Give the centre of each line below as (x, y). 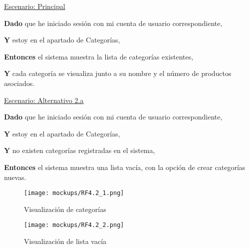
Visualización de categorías (65, 209)
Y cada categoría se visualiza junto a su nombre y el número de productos (118, 73)
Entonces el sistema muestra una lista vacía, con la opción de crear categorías (125, 167)
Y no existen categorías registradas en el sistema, (80, 150)
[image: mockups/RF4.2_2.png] (74, 225)
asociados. (19, 83)
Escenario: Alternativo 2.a (44, 100)
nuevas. (15, 177)
